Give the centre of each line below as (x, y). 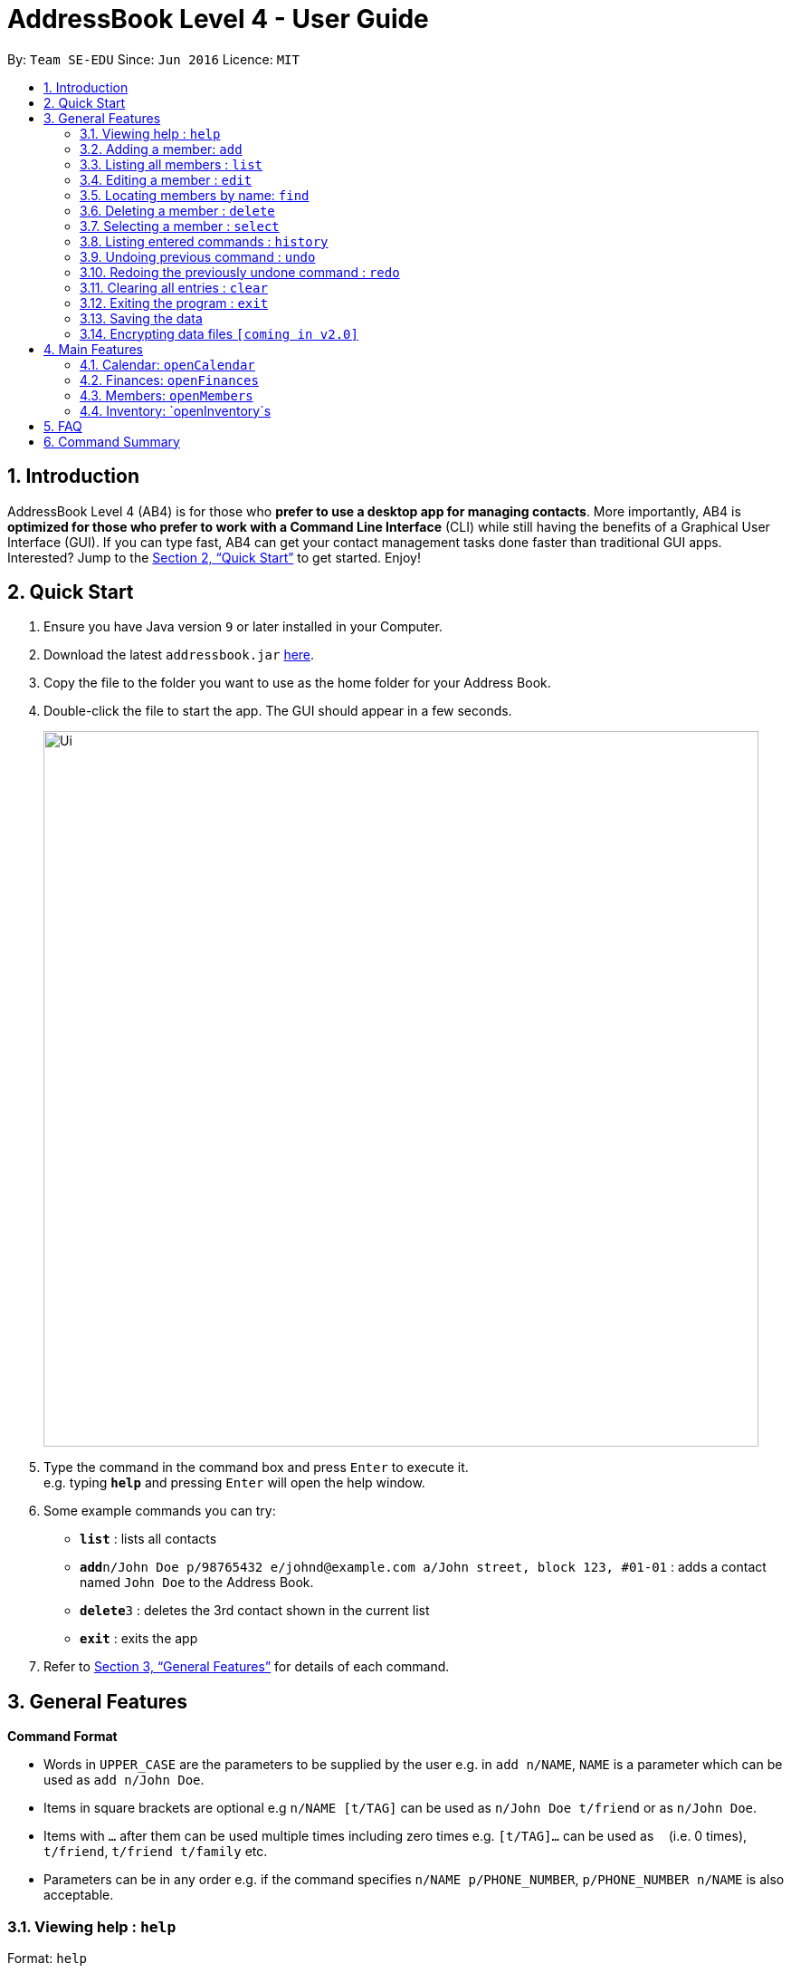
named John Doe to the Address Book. (197, 1583)
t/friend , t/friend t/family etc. (156, 1852)
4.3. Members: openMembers (167, 395)
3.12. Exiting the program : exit (174, 303)
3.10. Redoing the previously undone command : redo (240, 272)
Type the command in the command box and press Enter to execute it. (256, 1468)
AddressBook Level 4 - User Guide (218, 19)
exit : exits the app (139, 1639)
